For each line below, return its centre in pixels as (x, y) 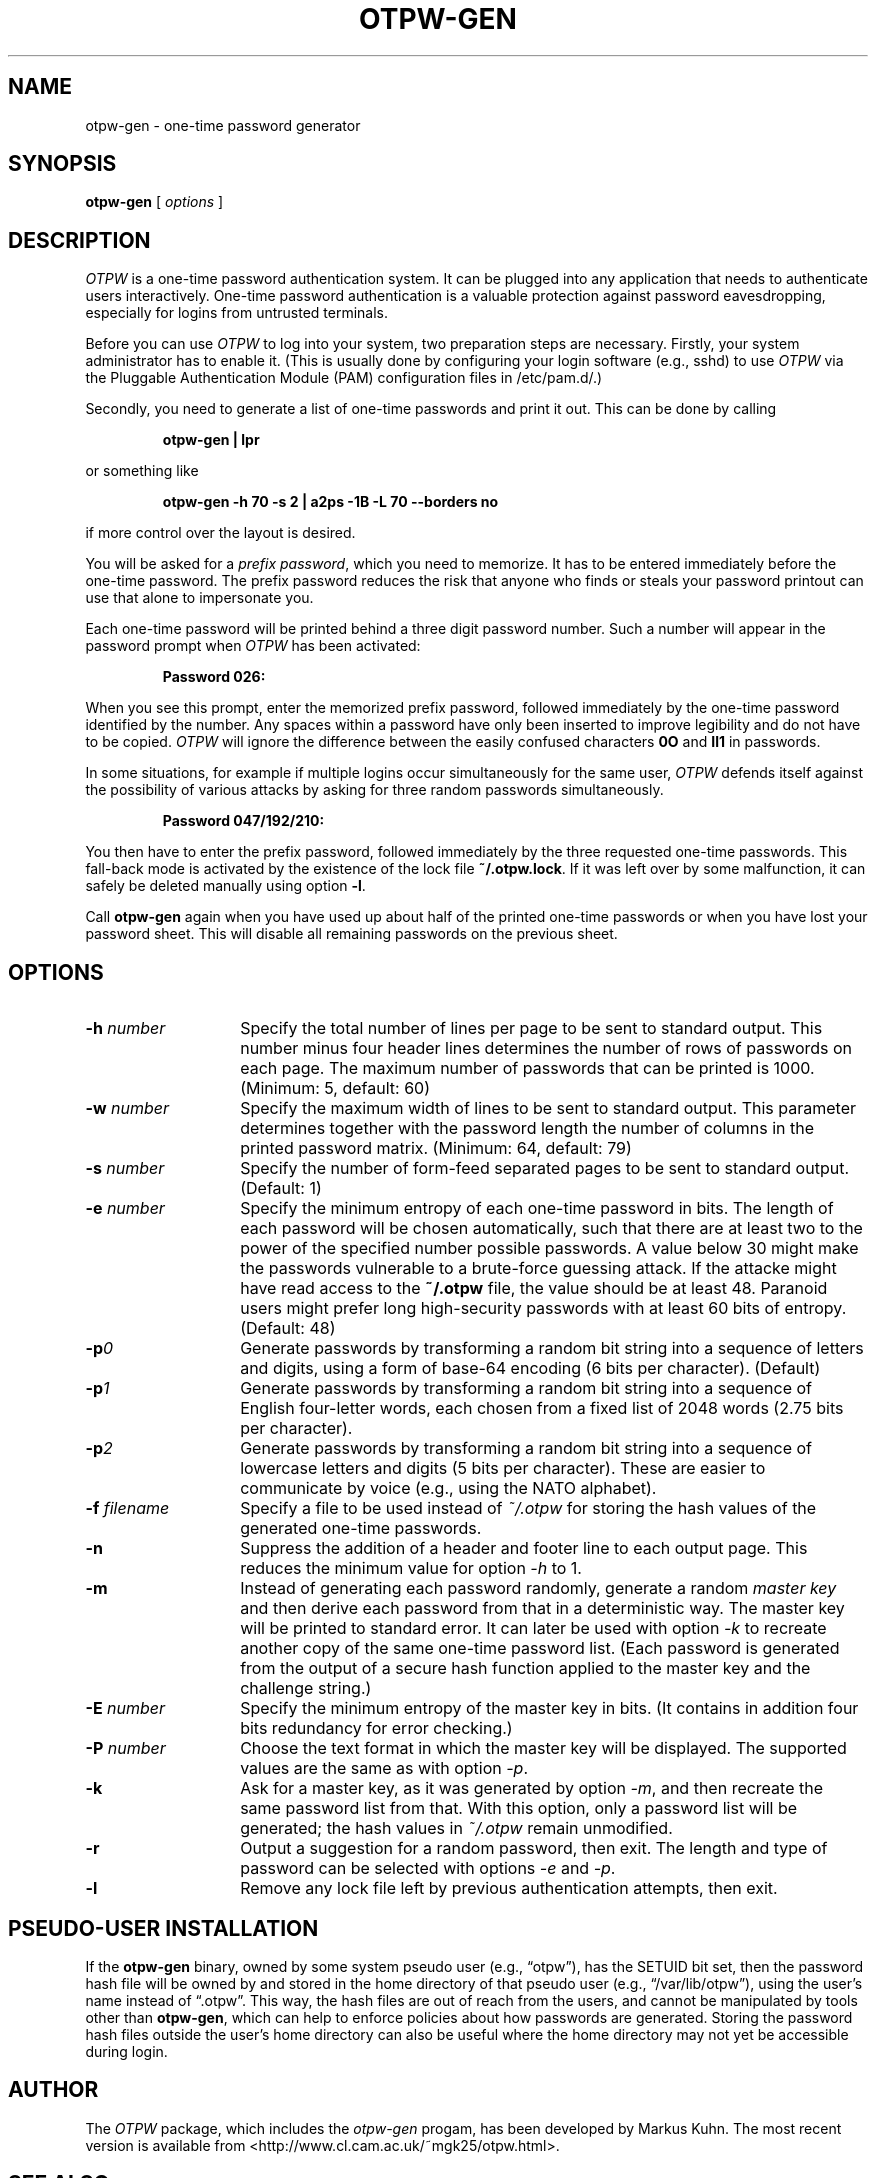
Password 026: (214, 677)
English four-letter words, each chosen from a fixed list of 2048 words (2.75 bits (542, 1408)
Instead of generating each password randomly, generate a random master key (538, 1588)
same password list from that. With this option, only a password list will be (519, 1808)
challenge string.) (306, 1688)
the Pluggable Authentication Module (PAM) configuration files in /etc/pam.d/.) (344, 378)
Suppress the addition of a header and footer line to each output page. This (524, 1548)
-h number (125, 1028)
